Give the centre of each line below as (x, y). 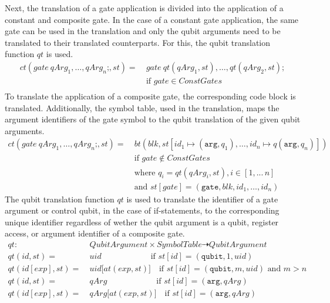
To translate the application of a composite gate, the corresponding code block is (150, 96)
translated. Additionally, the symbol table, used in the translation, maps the (142, 107)
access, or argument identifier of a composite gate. (95, 233)
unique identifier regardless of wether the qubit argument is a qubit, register (142, 222)
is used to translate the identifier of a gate (202, 199)
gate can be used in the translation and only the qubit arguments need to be (143, 31)
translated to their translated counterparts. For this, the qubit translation (138, 42)
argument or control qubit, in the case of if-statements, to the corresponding (142, 210)
